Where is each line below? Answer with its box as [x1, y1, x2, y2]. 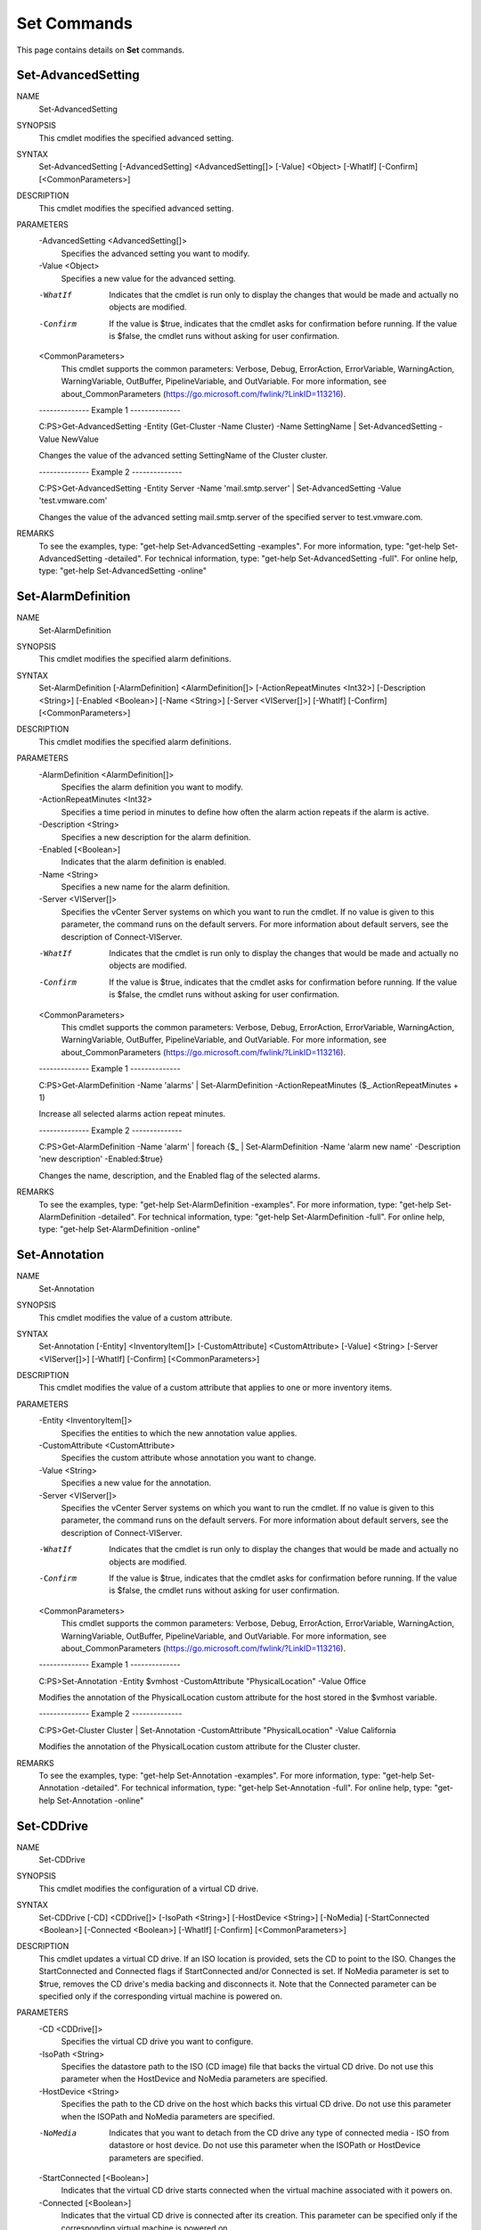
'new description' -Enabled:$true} [38, 1153, 164, 1164]
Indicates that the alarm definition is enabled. [61, 856, 227, 867]
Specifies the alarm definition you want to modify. [61, 781, 244, 792]
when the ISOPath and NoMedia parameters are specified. [61, 2110, 275, 2122]
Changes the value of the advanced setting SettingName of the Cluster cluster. [38, 450, 329, 461]
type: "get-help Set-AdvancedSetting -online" [38, 566, 208, 576]
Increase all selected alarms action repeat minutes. [38, 1109, 226, 1119]
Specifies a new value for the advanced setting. [61, 273, 236, 284]
